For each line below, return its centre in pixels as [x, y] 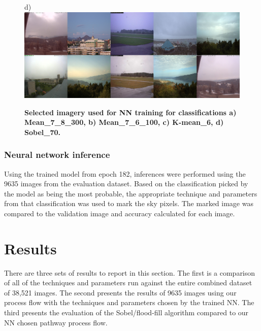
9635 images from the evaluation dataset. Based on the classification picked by [126, 184]
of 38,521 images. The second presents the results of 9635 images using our [120, 292]
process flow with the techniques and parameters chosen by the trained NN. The [129, 302]
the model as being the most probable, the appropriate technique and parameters [131, 193]
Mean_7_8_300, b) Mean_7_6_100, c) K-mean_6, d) [124, 122]
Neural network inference [57, 155]
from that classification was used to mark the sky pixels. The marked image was [129, 203]
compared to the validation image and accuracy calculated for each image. [120, 213]
